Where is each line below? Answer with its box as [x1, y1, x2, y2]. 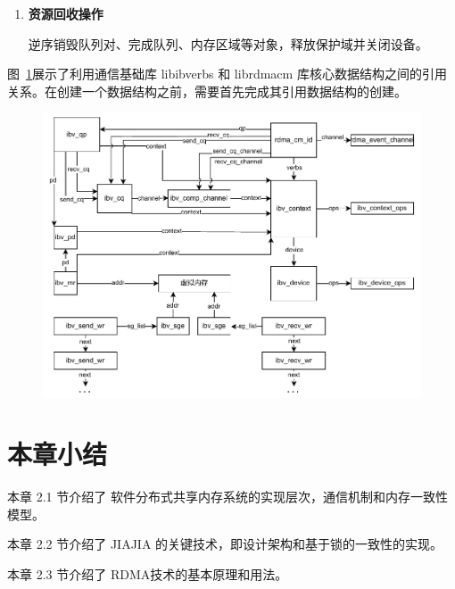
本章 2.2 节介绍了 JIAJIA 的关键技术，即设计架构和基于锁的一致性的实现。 [7, 535, 443, 553]
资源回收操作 [28, 4, 103, 22]
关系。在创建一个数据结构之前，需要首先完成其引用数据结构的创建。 [7, 81, 407, 100]
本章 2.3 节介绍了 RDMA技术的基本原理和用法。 [7, 565, 288, 584]
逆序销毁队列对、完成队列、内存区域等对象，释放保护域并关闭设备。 [28, 34, 428, 53]
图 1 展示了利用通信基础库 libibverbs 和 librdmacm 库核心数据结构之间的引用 [7, 64, 447, 83]
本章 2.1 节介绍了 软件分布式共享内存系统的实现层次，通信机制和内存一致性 [7, 487, 448, 506]
